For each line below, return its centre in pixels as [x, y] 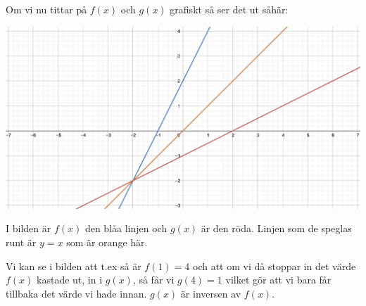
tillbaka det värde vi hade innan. [76, 293]
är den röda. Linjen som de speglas [276, 228]
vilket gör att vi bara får [278, 280]
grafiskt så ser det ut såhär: [229, 9]
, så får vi [153, 280]
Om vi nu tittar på [46, 9]
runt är [21, 242]
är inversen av [211, 293]
